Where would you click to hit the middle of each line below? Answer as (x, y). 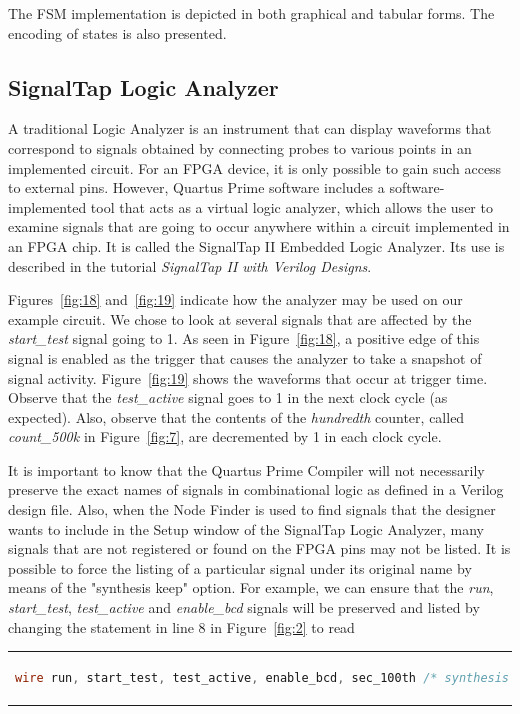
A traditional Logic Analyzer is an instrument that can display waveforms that (250, 128)
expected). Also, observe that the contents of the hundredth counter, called (236, 416)
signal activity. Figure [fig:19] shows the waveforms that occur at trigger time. (248, 377)
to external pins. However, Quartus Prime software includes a (196, 187)
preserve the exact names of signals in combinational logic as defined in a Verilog (256, 489)
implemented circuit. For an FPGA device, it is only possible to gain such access (255, 167)
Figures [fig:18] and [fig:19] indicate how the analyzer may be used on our (235, 299)
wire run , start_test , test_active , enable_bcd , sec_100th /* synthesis (262, 677)
